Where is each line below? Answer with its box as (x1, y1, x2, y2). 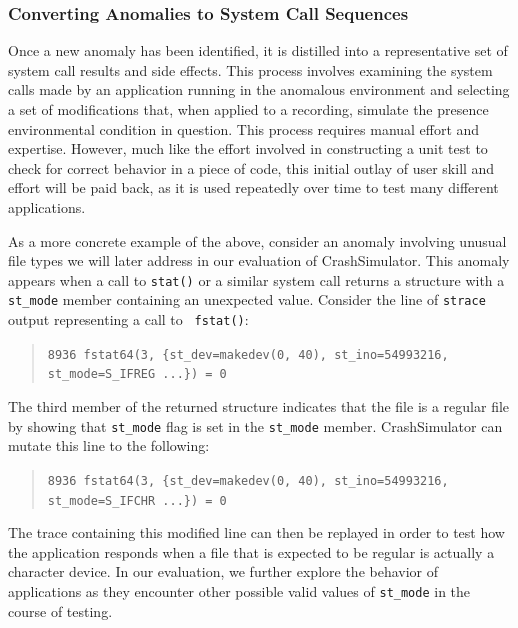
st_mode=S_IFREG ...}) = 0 (47, 367, 227, 382)
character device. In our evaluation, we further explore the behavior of (8, 561, 439, 582)
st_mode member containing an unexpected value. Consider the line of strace (8, 289, 486, 310)
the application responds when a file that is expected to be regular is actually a (8, 541, 495, 562)
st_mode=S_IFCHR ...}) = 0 (47, 493, 227, 508)
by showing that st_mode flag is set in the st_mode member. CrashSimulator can (8, 415, 503, 436)
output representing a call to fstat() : (8, 309, 249, 330)
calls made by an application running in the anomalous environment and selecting (8, 79, 510, 100)
